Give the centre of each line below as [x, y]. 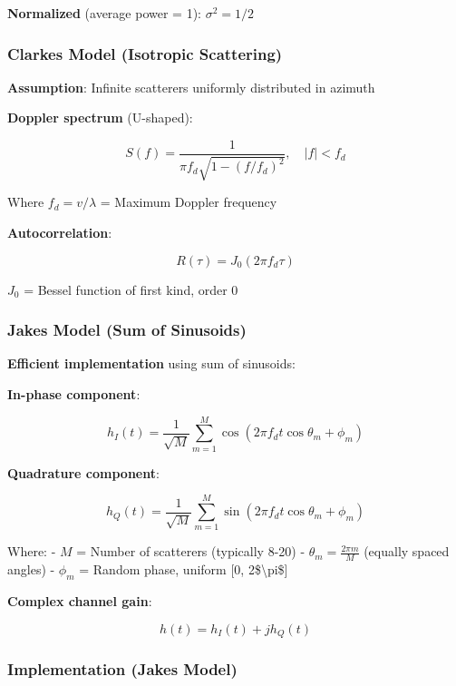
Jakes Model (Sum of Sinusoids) [127, 330]
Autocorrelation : [60, 233]
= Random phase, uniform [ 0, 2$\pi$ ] [184, 569]
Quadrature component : [83, 472]
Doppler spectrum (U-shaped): [100, 118]
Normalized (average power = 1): [104, 13]
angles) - [31, 569]
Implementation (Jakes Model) [122, 669]
